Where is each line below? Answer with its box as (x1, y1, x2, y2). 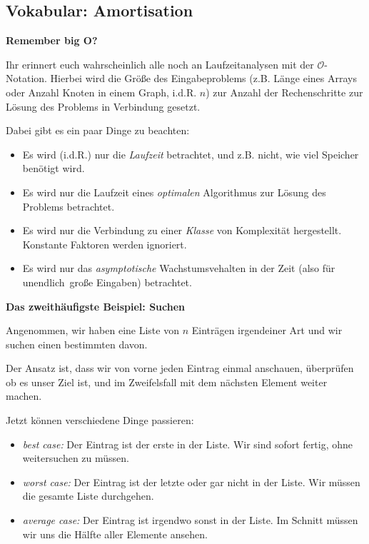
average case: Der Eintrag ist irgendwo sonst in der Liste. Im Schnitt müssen (22, 513, 358, 528)
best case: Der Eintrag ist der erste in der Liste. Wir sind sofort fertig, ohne (22, 436, 353, 451)
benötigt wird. (22, 161, 85, 176)
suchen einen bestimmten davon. (6, 336, 148, 351)
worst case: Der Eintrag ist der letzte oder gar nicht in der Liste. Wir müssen (22, 474, 360, 489)
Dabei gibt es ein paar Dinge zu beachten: (6, 123, 190, 138)
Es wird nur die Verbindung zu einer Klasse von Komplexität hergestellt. (22, 223, 342, 238)
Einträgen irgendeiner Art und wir (191, 323, 343, 338)
